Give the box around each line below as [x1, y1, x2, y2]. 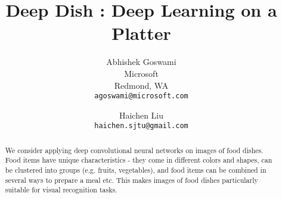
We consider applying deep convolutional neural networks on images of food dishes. [5, 145, 264, 155]
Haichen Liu [119, 108, 164, 121]
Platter [111, 21, 171, 45]
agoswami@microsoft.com [94, 92, 188, 101]
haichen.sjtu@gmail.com [94, 122, 188, 130]
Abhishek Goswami [106, 55, 176, 68]
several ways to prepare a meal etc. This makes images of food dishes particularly [5, 175, 258, 185]
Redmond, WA [114, 79, 169, 91]
